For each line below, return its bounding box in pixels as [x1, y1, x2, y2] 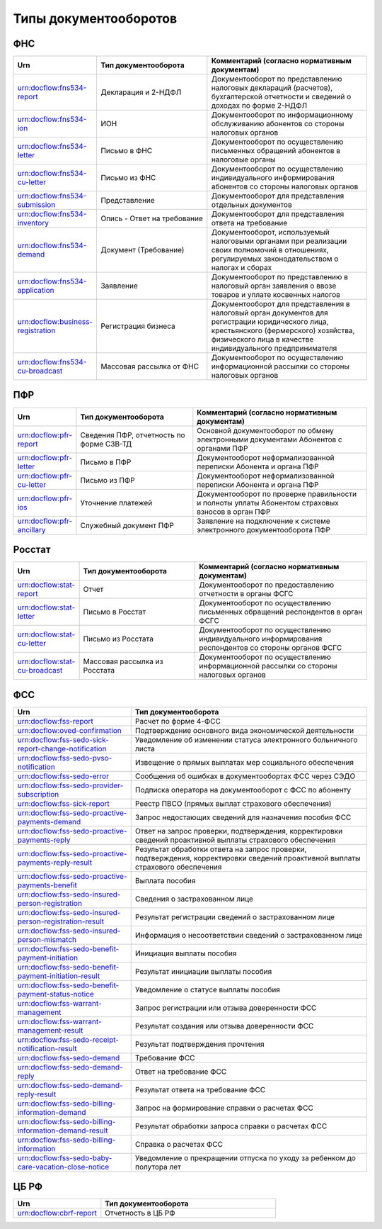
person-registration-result [17, 916, 105, 926]
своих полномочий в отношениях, [211, 245, 329, 255]
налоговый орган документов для [211, 308, 328, 318]
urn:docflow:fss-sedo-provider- [17, 780, 124, 790]
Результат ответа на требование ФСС [134, 1084, 266, 1094]
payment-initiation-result [17, 971, 100, 981]
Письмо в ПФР [80, 457, 132, 467]
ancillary [17, 524, 46, 534]
